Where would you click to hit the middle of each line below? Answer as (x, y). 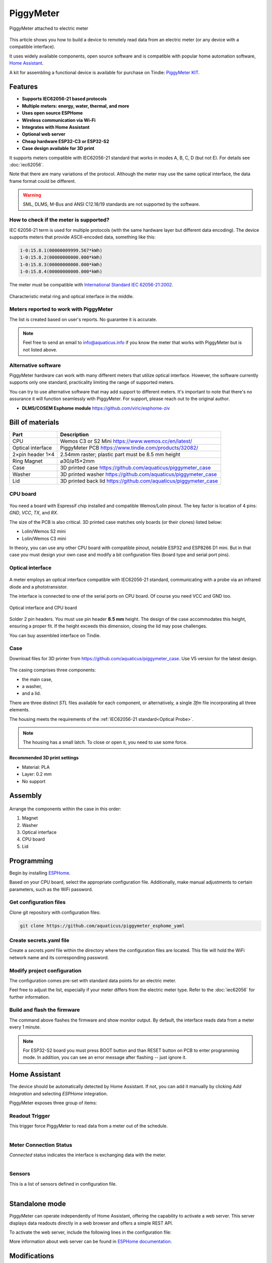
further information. (30, 997)
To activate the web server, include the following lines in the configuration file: (90, 1232)
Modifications (32, 1256)
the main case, (37, 679)
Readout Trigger (30, 1115)
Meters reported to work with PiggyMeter (61, 309)
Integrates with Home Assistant (56, 127)
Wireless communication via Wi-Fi (59, 120)
